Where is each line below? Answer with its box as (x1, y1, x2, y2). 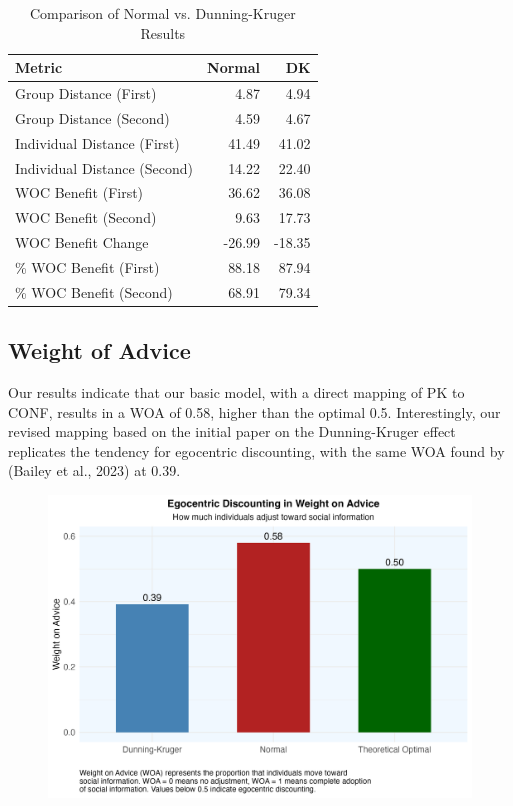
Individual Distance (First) (15, 132, 180, 153)
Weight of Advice (8, 335, 191, 366)
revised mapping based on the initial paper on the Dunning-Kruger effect (8, 421, 456, 442)
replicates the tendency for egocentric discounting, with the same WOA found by (8, 440, 505, 461)
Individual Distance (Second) (15, 157, 194, 178)
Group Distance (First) (15, 83, 157, 104)
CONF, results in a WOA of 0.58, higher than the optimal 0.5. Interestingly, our (8, 401, 501, 422)
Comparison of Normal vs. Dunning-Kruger (29, 3, 296, 23)
